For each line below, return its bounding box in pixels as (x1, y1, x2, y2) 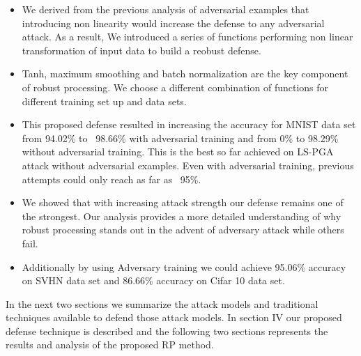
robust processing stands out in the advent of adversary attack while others (22, 222, 344, 237)
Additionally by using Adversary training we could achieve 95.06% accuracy (22, 259, 346, 274)
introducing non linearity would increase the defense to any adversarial (22, 15, 325, 30)
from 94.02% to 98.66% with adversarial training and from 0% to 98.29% (22, 130, 339, 145)
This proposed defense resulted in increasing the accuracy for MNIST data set (22, 117, 356, 132)
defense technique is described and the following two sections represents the (6, 323, 328, 338)
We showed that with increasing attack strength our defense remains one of (22, 195, 344, 210)
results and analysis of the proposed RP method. (6, 337, 214, 352)
